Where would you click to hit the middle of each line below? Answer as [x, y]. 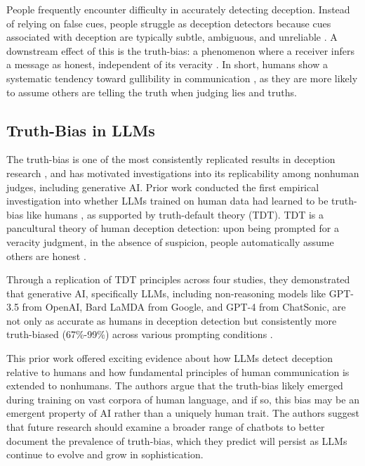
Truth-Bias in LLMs [81, 130]
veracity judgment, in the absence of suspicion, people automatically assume [170, 241]
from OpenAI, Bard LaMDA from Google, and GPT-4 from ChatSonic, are [184, 307]
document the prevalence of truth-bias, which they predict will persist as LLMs [177, 440]
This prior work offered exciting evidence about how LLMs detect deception [170, 358]
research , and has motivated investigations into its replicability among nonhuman [183, 173]
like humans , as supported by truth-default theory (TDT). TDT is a [175, 214]
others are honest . [46, 255]
